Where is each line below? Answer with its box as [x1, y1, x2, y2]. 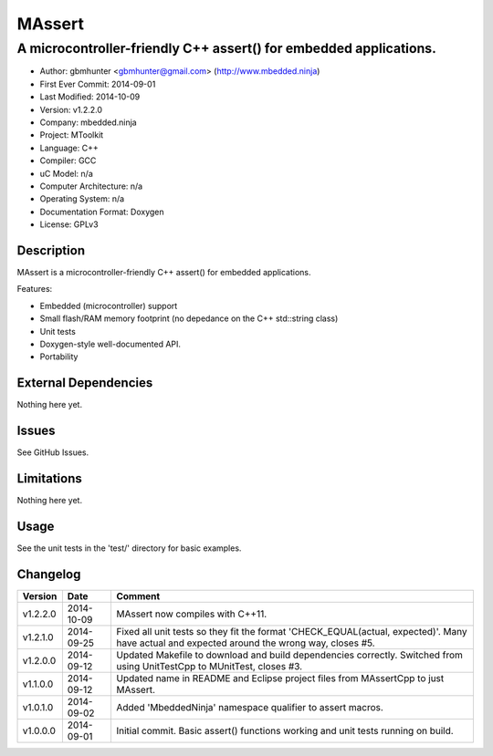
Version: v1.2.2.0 [39, 104, 103, 115]
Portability [39, 351, 79, 362]
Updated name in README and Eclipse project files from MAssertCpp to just [115, 671, 445, 684]
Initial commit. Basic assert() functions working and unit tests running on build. [115, 724, 454, 737]
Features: [16, 284, 53, 295]
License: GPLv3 [39, 219, 100, 230]
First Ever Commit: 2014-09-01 [39, 78, 156, 89]
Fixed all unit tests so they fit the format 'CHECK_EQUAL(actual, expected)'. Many [115, 625, 467, 637]
